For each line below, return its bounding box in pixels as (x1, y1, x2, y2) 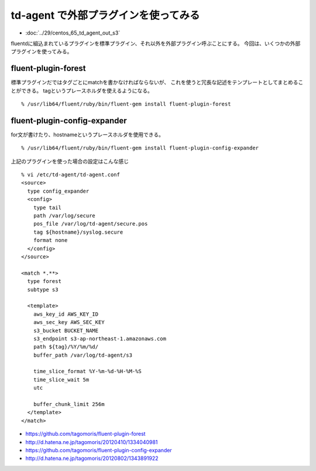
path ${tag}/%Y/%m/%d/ (33, 343, 99, 350)
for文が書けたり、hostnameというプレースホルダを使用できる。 (11, 131, 164, 138)
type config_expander (27, 187, 90, 194)
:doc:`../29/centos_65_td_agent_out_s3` (25, 29, 121, 36)
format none (33, 237, 68, 244)
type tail (33, 204, 61, 211)
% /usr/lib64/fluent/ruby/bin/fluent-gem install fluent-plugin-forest (21, 101, 231, 108)
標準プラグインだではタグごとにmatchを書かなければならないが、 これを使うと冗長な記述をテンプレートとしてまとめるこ (11, 79, 304, 86)
